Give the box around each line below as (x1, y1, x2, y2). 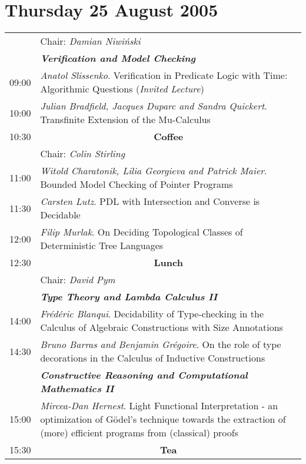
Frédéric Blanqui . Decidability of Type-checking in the (40, 307, 264, 321)
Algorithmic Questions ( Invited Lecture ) (40, 82, 204, 96)
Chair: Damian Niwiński (40, 34, 141, 48)
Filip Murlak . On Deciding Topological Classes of (40, 225, 243, 239)
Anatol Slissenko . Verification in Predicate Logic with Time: (40, 68, 288, 82)
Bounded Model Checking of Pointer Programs (40, 177, 233, 191)
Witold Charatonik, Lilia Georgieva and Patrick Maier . (40, 164, 267, 178)
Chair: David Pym (40, 273, 115, 287)
